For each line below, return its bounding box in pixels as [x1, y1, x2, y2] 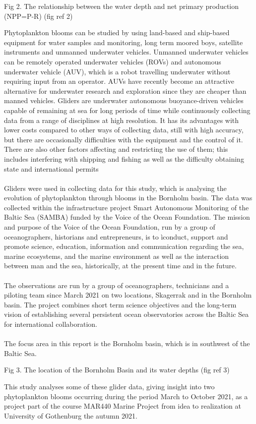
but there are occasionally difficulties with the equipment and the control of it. [4, 134, 243, 144]
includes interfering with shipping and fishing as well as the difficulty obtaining [4, 153, 244, 164]
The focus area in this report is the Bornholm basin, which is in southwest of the [4, 338, 250, 349]
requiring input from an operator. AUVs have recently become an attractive [4, 76, 234, 86]
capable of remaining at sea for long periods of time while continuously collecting [4, 105, 251, 115]
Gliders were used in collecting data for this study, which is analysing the [4, 182, 227, 193]
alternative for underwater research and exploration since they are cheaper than [4, 85, 247, 96]
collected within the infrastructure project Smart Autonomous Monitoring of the [4, 202, 249, 212]
